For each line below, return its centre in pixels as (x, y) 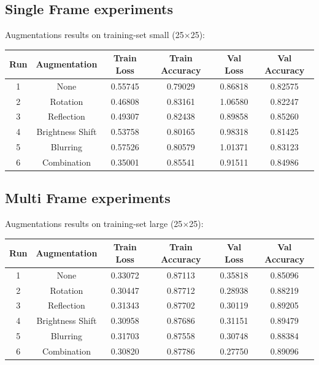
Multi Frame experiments (88, 198)
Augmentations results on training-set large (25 (94, 224)
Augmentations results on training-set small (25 (94, 35)
